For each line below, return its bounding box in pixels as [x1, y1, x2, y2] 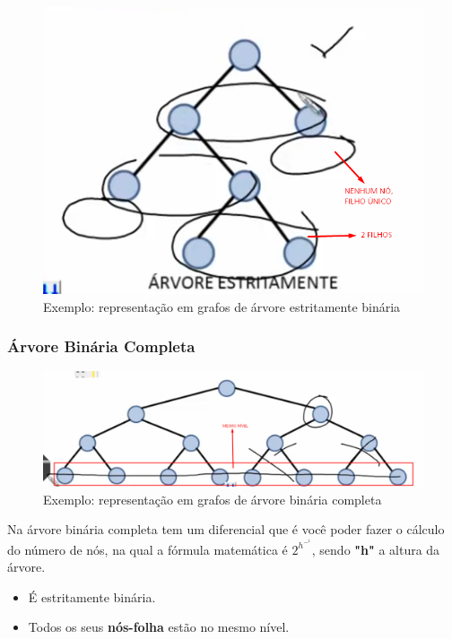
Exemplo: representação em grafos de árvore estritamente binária [43, 297, 401, 315]
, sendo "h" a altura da [311, 540, 440, 558]
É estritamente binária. [28, 587, 156, 606]
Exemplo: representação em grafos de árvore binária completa [43, 489, 382, 508]
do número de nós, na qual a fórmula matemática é [7, 540, 288, 558]
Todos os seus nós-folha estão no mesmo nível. [28, 617, 290, 636]
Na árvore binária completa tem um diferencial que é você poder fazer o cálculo [7, 520, 445, 539]
